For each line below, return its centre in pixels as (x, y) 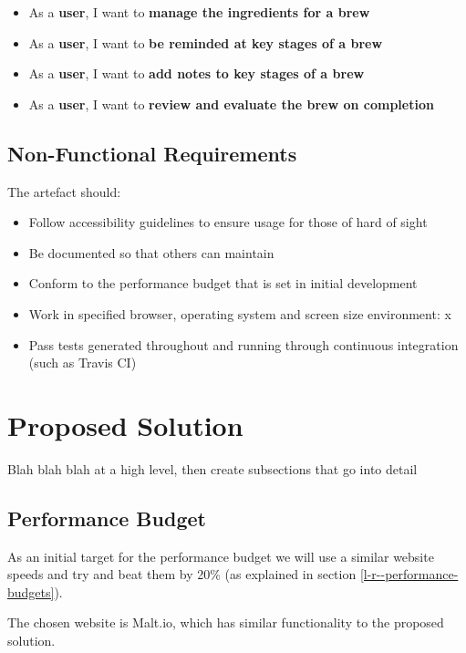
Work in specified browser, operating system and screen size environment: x (240, 313)
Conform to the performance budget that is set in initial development (223, 283)
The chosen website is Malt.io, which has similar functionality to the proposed (226, 622)
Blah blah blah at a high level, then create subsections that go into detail (212, 468)
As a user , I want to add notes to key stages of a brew (197, 73)
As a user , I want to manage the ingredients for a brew (199, 12)
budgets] (31, 591)
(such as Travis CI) (83, 363)
